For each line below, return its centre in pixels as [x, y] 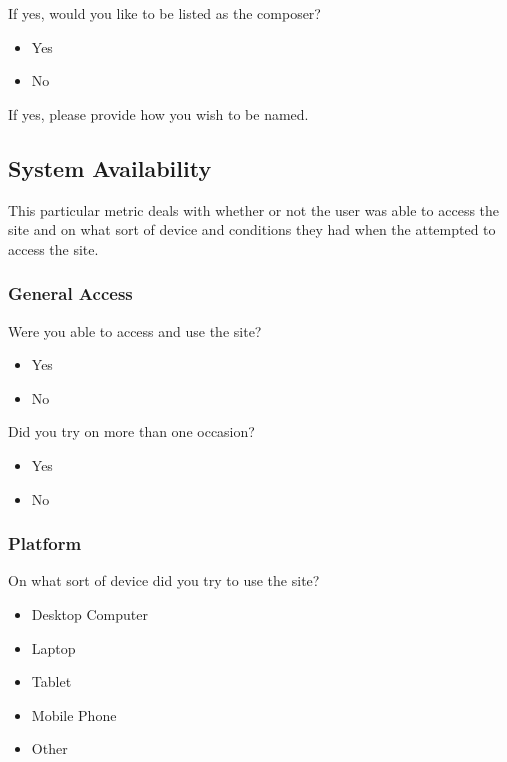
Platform [45, 543]
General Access [70, 293]
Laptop [53, 647]
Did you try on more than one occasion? [131, 431]
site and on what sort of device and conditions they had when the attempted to [252, 229]
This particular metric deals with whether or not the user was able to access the [254, 209]
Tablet [51, 681]
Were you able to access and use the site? [135, 330]
